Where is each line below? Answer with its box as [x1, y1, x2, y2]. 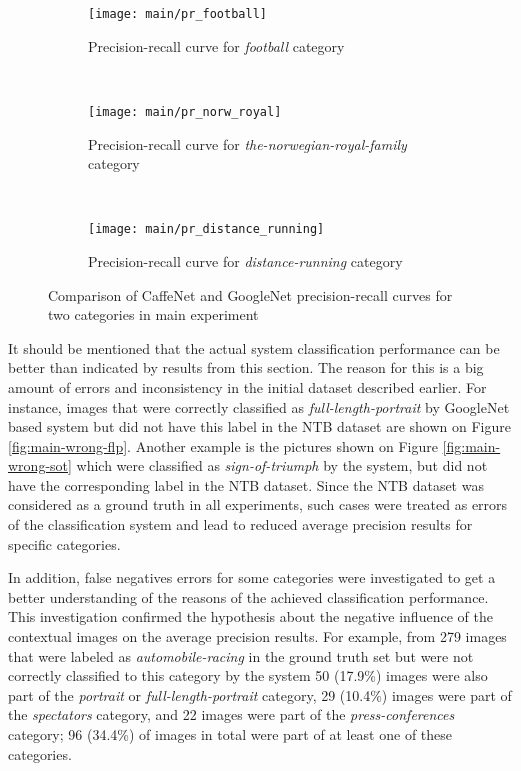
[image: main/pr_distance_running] [88, 222, 325, 237]
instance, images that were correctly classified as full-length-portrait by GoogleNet [8, 396, 510, 417]
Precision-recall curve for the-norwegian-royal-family [88, 133, 407, 154]
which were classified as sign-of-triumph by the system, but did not [76, 455, 488, 476]
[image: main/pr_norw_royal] [88, 104, 282, 119]
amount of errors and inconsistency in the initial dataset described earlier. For [8, 376, 487, 397]
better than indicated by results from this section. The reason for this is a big [8, 357, 484, 378]
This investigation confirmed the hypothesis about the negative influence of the [8, 606, 493, 627]
